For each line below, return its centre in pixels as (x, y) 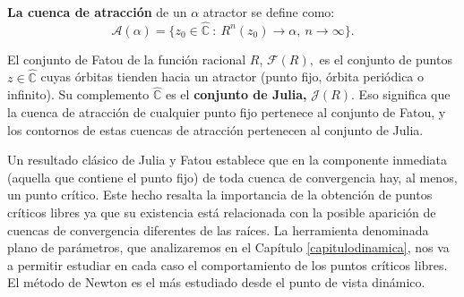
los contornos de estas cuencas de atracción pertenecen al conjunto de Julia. (215, 129)
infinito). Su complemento (78, 94)
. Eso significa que (401, 94)
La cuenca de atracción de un (97, 12)
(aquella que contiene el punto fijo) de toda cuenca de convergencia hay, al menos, (232, 177)
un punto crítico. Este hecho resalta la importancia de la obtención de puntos (220, 195)
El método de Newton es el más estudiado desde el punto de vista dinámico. (216, 282)
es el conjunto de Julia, (236, 94)
